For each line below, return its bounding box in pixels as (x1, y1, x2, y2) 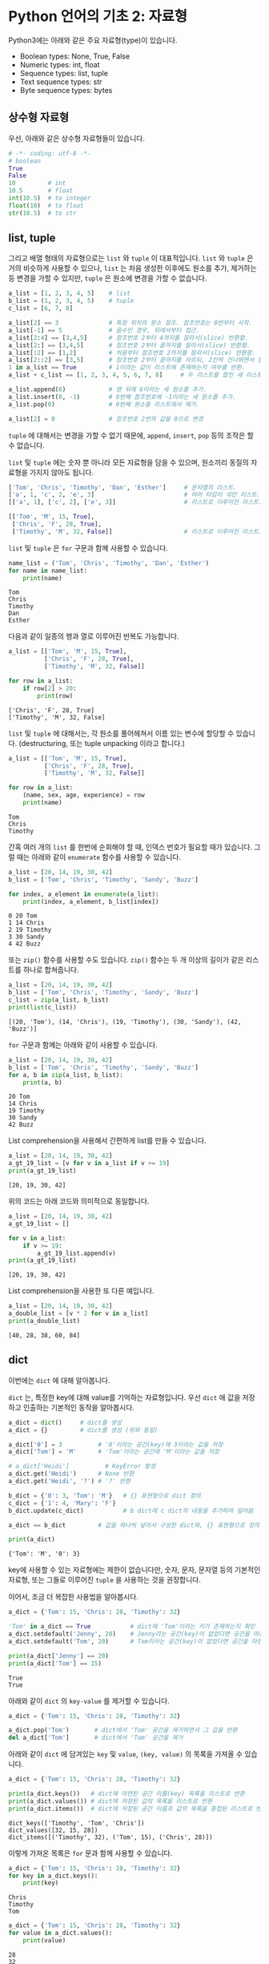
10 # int (8, 179, 66, 188)
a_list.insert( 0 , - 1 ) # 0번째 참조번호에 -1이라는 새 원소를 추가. (8, 393, 236, 401)
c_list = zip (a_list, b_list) (8, 996, 110, 1004)
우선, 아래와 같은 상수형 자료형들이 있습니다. (8, 133, 146, 143)
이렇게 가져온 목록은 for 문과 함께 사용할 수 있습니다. (8, 1848, 173, 1857)
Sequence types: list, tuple (19, 68, 108, 78)
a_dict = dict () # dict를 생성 (8, 1418, 122, 1426)
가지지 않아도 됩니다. (29, 467, 94, 477)
